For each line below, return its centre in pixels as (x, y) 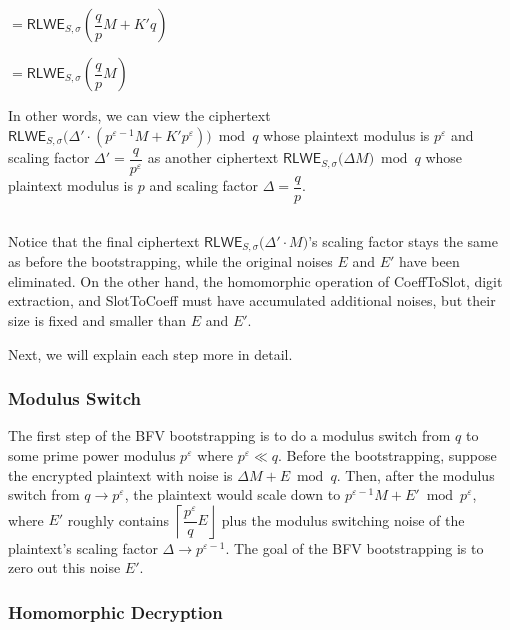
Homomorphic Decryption (115, 611)
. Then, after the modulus (415, 474)
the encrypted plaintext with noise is (120, 474)
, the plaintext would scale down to (232, 494)
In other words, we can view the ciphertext (139, 115)
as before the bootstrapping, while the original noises (170, 261)
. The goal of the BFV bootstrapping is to (354, 547)
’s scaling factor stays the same (403, 240)
